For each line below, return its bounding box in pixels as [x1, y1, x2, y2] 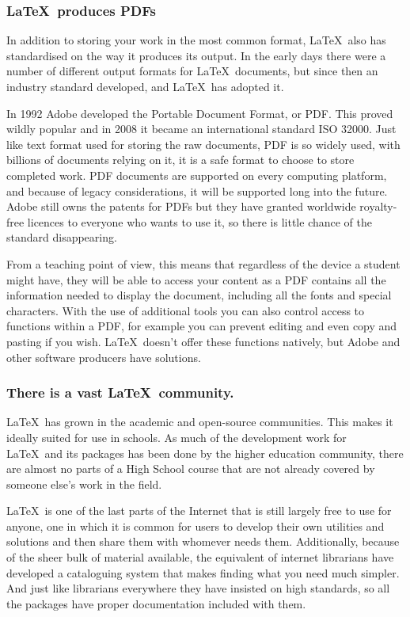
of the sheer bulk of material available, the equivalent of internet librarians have [6, 549, 394, 566]
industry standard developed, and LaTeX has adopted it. [6, 78, 284, 94]
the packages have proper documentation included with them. [6, 595, 306, 611]
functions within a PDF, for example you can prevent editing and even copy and [6, 318, 397, 334]
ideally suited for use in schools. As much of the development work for [6, 428, 347, 445]
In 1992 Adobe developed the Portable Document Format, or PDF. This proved [6, 105, 393, 121]
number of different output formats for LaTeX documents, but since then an [6, 63, 378, 79]
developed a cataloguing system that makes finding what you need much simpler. [6, 564, 400, 581]
